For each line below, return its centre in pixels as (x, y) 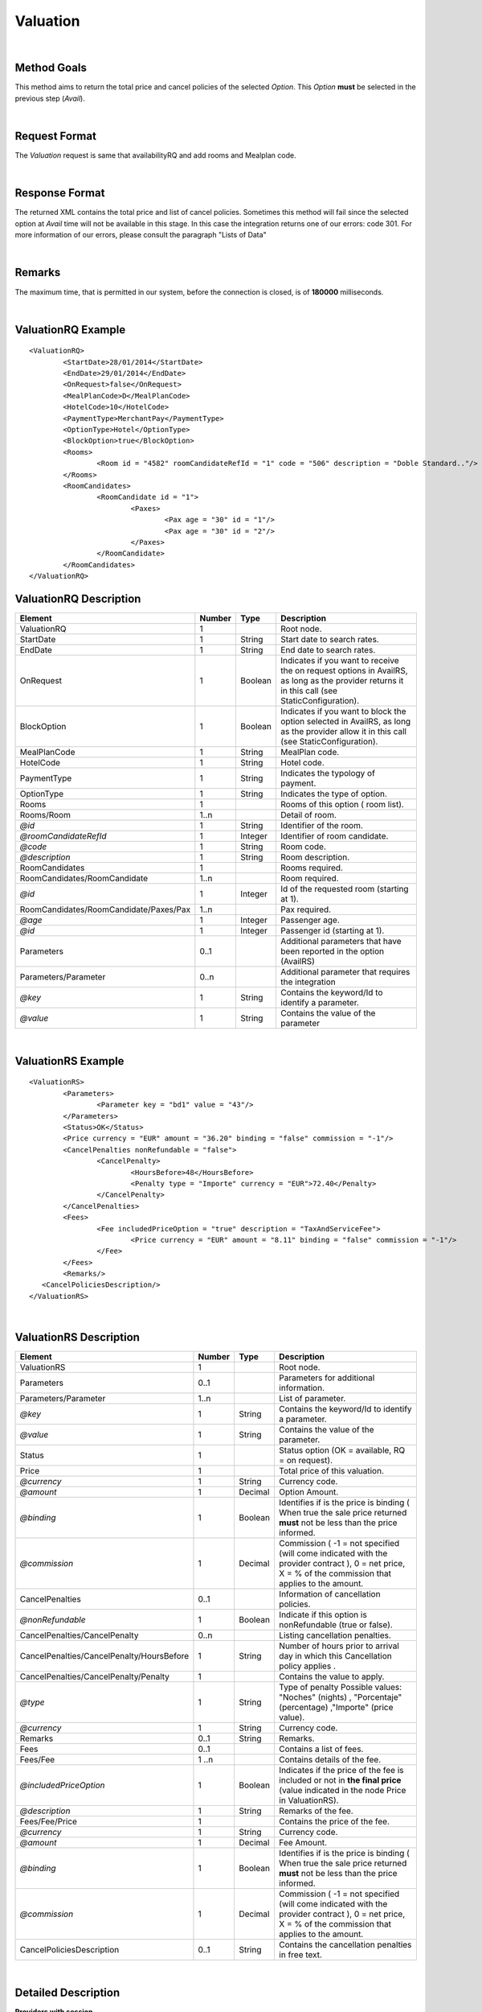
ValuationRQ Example (70, 330)
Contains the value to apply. (331, 1676)
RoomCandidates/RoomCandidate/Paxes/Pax (105, 909)
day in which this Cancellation (335, 1656)
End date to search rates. (328, 650)
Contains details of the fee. (330, 1760)
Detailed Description (67, 1992)
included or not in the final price (340, 1780)
